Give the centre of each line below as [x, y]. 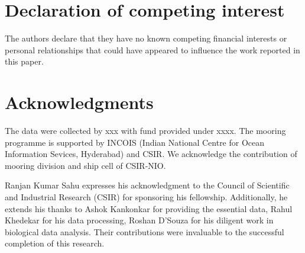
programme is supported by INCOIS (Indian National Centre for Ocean [135, 142]
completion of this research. [55, 243]
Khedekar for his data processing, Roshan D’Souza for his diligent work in [139, 220]
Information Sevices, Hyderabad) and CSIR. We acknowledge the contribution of [151, 154]
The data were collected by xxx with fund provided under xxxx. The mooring [145, 131]
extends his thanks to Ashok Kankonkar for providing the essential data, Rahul [149, 208]
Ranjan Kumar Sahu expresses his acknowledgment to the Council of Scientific [147, 185]
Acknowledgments [79, 102]
